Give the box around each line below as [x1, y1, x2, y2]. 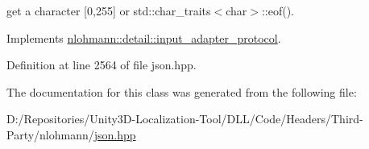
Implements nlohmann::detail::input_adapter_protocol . [6, 29, 281, 46]
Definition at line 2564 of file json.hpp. [6, 56, 197, 73]
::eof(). [261, 2, 295, 19]
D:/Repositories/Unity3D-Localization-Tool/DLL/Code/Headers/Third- [6, 110, 363, 127]
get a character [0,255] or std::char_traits [6, 2, 211, 19]
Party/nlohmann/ [6, 126, 94, 143]
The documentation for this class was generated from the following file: [6, 83, 357, 100]
